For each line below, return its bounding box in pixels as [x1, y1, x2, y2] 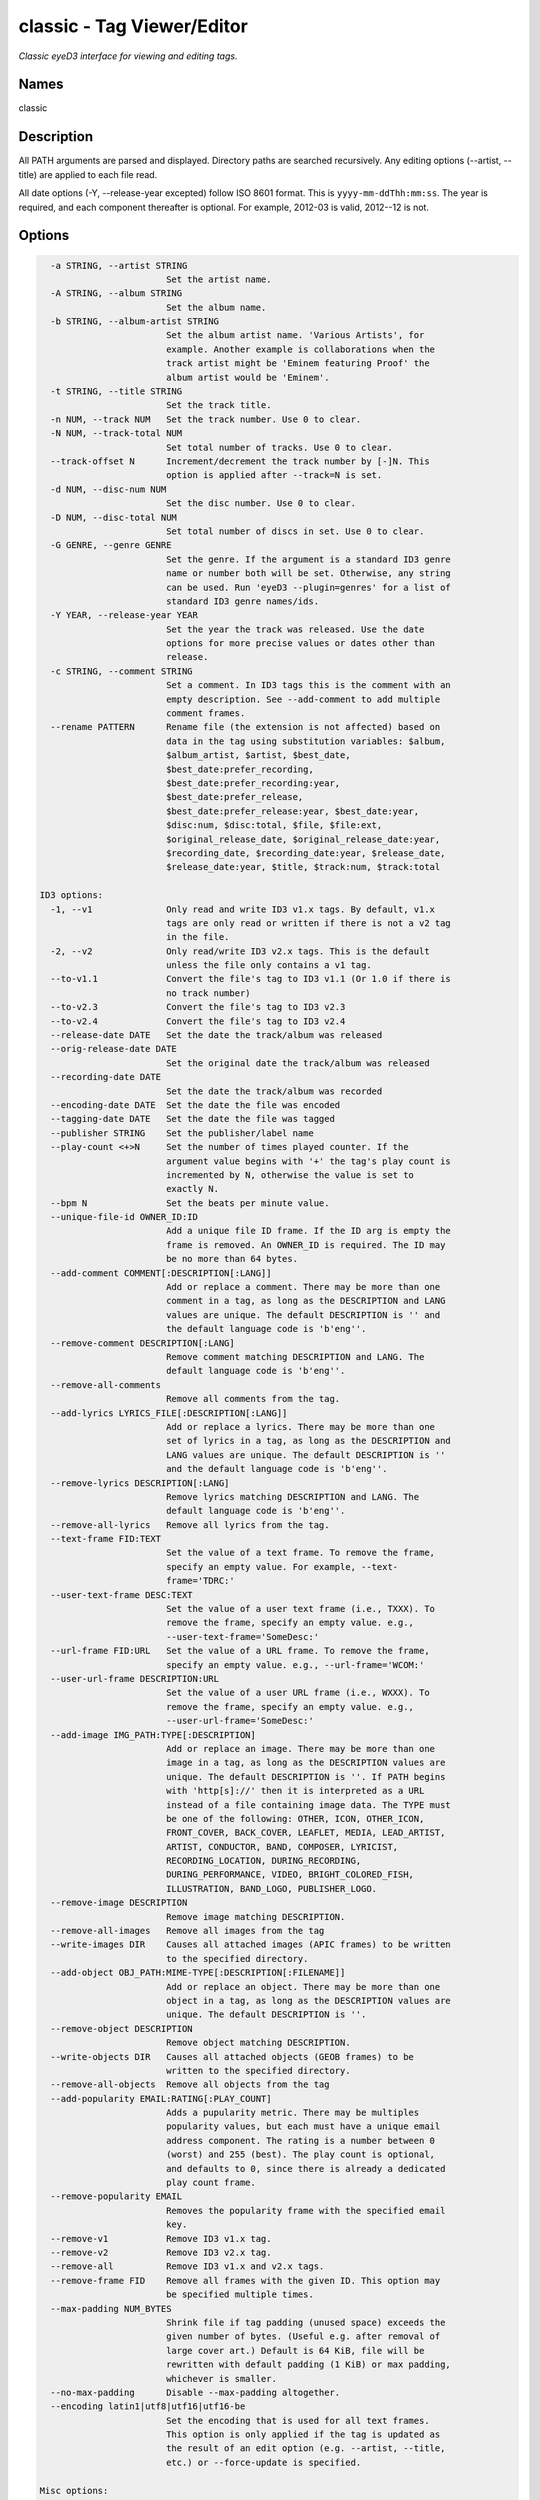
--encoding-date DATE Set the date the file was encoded [50, 1099, 341, 1110]
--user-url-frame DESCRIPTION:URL [50, 1673, 220, 1684]
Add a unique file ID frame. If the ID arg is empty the [165, 1225, 452, 1237]
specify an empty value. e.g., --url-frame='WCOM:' [165, 1659, 425, 1670]
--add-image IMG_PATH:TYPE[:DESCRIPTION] [50, 1729, 257, 1740]
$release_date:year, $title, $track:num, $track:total [165, 861, 441, 873]
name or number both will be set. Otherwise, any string [165, 568, 452, 579]
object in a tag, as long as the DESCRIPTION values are [165, 1995, 452, 2006]
